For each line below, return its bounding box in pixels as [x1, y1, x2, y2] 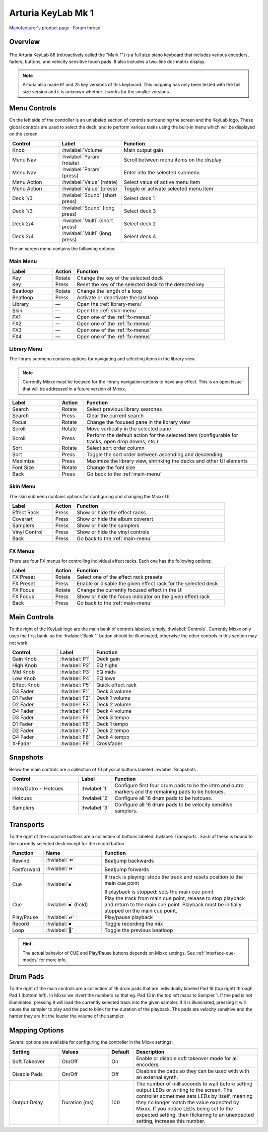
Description [136, 1048, 165, 1055]
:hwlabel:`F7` [60, 727, 90, 734]
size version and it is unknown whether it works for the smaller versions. [22, 88, 171, 94]
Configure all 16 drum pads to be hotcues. [114, 795, 213, 801]
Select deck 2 [124, 220, 156, 227]
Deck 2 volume [96, 701, 132, 708]
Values [62, 1048, 79, 1055]
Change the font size [86, 464, 135, 471]
